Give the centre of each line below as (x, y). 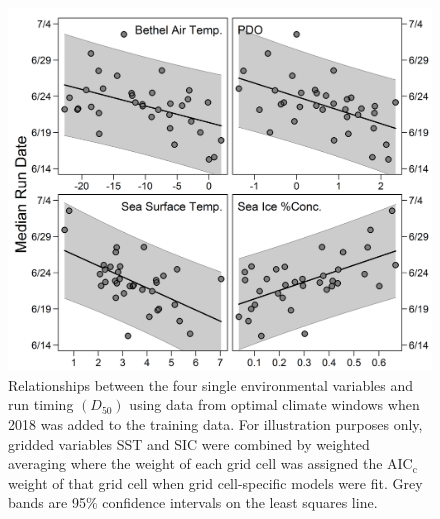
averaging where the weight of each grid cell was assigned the (195, 463)
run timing (41, 404)
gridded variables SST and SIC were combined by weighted (189, 443)
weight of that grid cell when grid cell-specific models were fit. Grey (215, 482)
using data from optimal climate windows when (274, 404)
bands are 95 (47, 502)
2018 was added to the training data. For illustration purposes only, (215, 423)
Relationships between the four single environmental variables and (211, 384)
